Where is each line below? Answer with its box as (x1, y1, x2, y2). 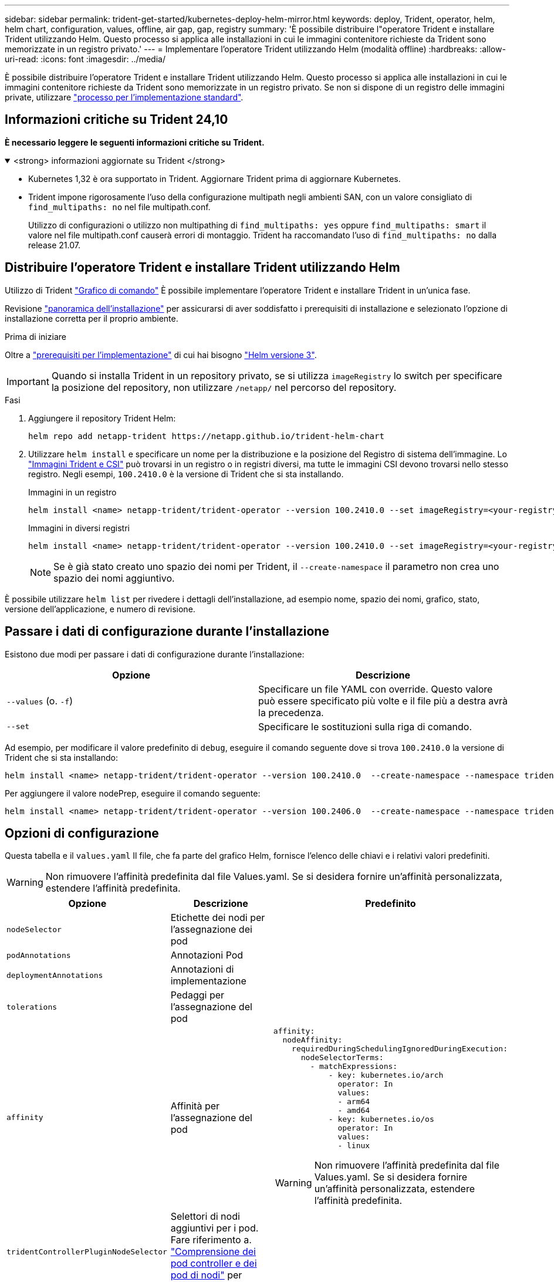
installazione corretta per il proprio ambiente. (5, 313, 178, 323)
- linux (337, 1141, 370, 1151)
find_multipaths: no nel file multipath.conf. (28, 201, 211, 212)
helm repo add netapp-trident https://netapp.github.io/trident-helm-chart (28, 431, 384, 441)
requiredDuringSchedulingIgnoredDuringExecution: (292, 1044, 508, 1054)
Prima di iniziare (5, 331, 66, 342)
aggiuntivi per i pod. (170, 1222, 259, 1234)
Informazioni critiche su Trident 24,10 (5, 112, 228, 127)
